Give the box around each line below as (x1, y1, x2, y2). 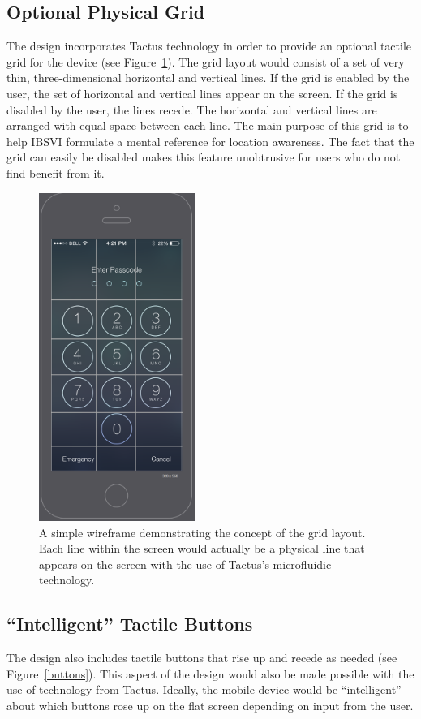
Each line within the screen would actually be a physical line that (39, 540, 365, 557)
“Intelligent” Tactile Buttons (6, 611, 253, 636)
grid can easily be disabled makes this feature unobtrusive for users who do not (6, 149, 401, 166)
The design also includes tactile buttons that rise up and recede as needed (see (6, 649, 397, 666)
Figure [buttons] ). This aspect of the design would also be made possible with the (6, 665, 415, 682)
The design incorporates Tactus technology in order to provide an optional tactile (6, 37, 411, 54)
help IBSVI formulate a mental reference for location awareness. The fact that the (6, 132, 415, 149)
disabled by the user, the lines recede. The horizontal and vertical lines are (6, 101, 377, 118)
